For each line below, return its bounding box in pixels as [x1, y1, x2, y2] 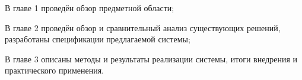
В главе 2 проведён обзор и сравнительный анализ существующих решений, [5, 21, 281, 34]
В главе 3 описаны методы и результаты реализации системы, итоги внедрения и [5, 52, 298, 65]
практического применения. [5, 64, 104, 76]
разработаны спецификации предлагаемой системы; [5, 33, 190, 45]
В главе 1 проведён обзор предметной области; [5, 2, 174, 14]
